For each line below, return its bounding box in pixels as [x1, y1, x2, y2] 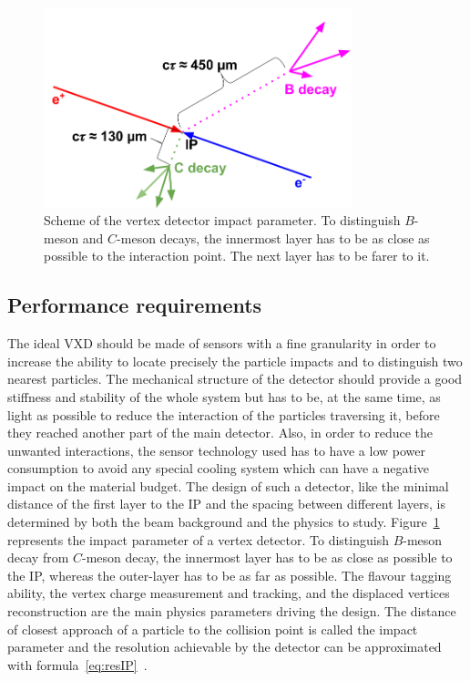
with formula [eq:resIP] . [7, 655, 148, 674]
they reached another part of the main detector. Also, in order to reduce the [7, 423, 434, 442]
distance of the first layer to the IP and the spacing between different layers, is [7, 494, 445, 513]
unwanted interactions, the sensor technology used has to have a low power [7, 440, 425, 459]
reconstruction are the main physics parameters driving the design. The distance [7, 602, 456, 621]
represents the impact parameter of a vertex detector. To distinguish [7, 530, 389, 549]
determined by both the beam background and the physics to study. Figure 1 [7, 512, 440, 531]
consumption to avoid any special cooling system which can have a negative [7, 459, 430, 478]
